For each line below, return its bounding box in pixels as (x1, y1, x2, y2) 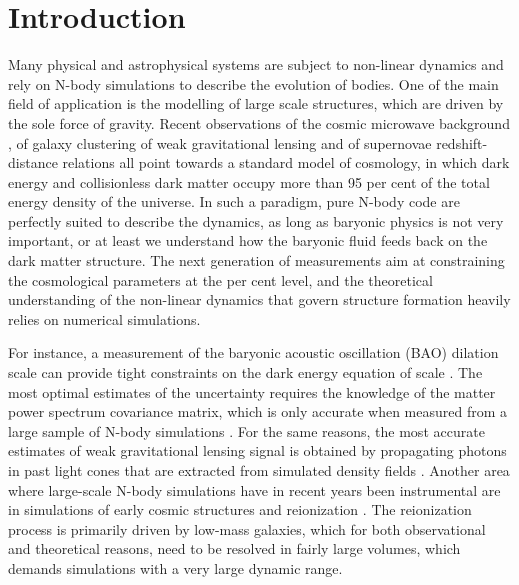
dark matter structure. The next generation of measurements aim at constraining (8, 250, 505, 271)
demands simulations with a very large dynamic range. (8, 557, 343, 578)
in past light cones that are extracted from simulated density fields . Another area (8, 460, 510, 480)
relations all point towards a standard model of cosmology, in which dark (62, 152, 510, 173)
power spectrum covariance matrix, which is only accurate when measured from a (8, 401, 508, 422)
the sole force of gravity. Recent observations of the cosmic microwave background (8, 112, 510, 133)
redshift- (436, 132, 488, 153)
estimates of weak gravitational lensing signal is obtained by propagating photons (8, 440, 507, 461)
